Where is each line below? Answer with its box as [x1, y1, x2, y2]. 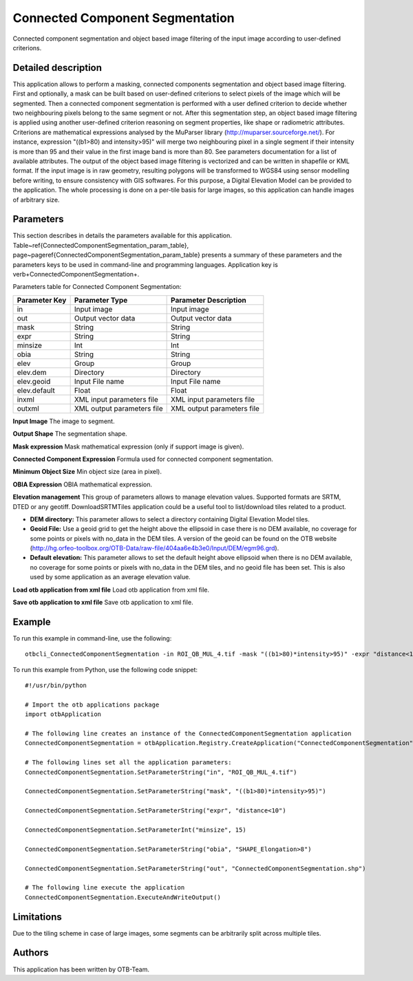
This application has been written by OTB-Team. [12, 965, 150, 973]
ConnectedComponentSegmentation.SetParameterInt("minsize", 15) [25, 826, 247, 834]
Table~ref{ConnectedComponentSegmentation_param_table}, [12, 241, 189, 249]
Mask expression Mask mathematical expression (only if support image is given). [12, 442, 244, 451]
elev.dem [17, 367, 47, 377]
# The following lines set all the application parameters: [25, 759, 232, 766]
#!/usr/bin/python [25, 682, 87, 689]
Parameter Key [17, 295, 67, 305]
